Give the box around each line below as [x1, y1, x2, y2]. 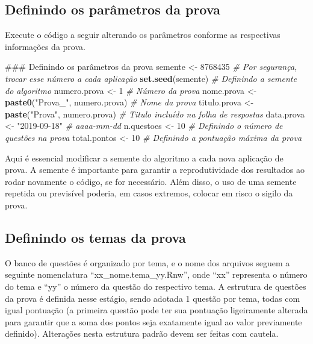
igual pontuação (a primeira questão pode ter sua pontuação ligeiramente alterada [5, 304, 308, 316]
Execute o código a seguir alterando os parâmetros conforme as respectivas [5, 28, 280, 41]
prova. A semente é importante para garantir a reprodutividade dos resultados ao [5, 163, 305, 176]
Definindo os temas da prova [5, 228, 186, 246]
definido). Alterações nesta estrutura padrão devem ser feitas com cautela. [5, 327, 279, 340]
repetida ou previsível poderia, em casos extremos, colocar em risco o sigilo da [5, 187, 293, 199]
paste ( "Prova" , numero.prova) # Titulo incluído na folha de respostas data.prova [5, 107, 305, 120]
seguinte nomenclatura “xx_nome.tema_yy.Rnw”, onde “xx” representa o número [5, 268, 308, 281]
